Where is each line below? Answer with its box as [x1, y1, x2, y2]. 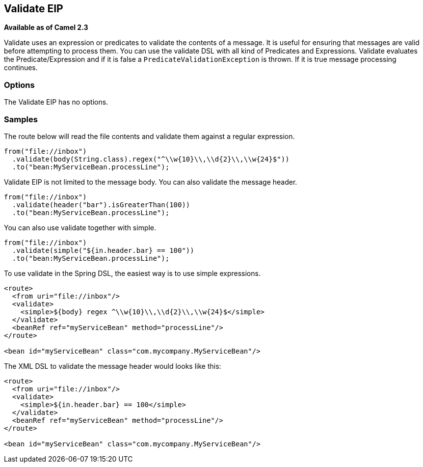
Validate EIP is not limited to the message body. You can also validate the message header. [4, 177, 297, 186]
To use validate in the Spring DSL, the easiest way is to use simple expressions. [4, 269, 261, 277]
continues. [4, 63, 38, 72]
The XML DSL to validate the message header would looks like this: [4, 361, 221, 370]
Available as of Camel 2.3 [4, 23, 88, 32]
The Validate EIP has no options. [4, 98, 108, 107]
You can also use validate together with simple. [4, 223, 157, 232]
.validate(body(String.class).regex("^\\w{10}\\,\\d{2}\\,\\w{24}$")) [12, 155, 290, 163]
